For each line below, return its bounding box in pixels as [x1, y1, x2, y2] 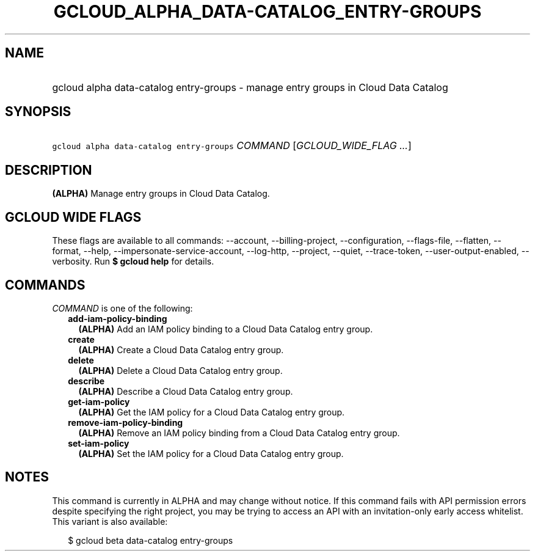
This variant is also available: [52, 516, 168, 527]
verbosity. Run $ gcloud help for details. [52, 256, 214, 267]
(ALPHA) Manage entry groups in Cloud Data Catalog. [52, 188, 270, 199]
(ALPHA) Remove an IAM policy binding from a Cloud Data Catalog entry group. [78, 427, 400, 438]
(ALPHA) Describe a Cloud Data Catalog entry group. [78, 386, 293, 397]
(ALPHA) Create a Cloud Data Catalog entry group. [78, 344, 284, 355]
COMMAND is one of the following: [52, 302, 193, 313]
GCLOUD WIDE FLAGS [5, 209, 142, 225]
